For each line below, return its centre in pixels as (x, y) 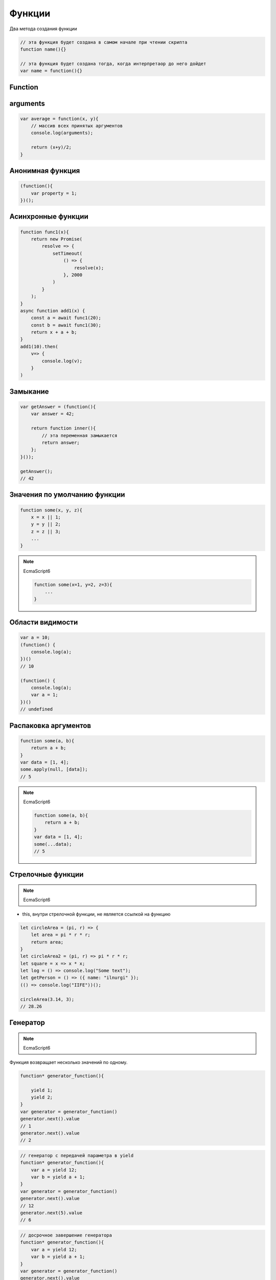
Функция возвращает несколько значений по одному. (68, 1062)
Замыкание (29, 391)
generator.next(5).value (51, 1213)
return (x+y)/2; (51, 147)
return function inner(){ (63, 428)
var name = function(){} (51, 71)
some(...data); (53, 844)
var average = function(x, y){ (60, 119)
